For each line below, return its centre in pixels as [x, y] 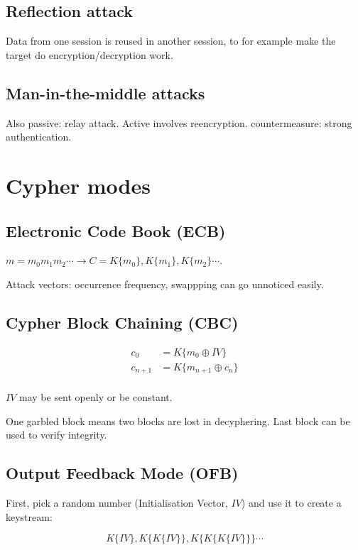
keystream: [29, 516]
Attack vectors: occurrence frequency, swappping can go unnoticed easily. [165, 284]
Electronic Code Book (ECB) [116, 230]
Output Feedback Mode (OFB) [122, 473]
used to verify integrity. [56, 435]
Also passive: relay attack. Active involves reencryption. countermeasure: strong [179, 122]
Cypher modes [78, 185]
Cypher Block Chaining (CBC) [122, 322]
